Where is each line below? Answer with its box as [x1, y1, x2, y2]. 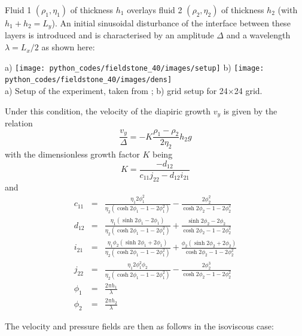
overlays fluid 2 [127, 4, 182, 16]
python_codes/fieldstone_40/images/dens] [5, 75, 172, 84]
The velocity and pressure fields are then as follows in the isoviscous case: [5, 319, 274, 332]
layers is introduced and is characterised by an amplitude [5, 29, 214, 41]
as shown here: [41, 41, 95, 53]
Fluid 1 [5, 4, 32, 16]
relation [5, 117, 33, 129]
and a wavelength [226, 29, 291, 41]
